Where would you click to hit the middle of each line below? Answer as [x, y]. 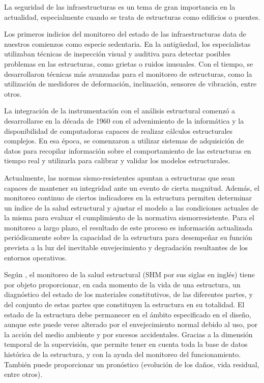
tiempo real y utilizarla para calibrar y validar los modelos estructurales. [117, 160]
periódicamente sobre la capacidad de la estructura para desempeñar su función [128, 237]
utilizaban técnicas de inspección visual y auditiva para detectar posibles [117, 54]
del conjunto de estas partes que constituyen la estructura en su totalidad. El [124, 304]
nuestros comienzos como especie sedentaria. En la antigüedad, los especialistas [127, 43]
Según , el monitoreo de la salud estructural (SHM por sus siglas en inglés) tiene [129, 274]
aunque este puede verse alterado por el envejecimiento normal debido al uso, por [131, 324]
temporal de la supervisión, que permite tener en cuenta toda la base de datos [126, 344]
